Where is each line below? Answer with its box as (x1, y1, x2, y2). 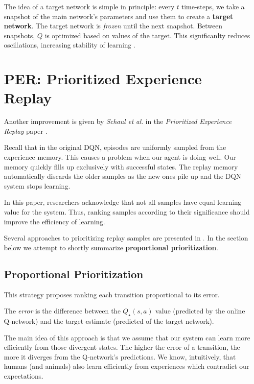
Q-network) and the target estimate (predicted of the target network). (4, 316, 214, 326)
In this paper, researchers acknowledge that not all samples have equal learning (4, 197, 242, 207)
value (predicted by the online (155, 306, 245, 316)
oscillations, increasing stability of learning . (4, 40, 136, 50)
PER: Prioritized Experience (4, 69, 202, 89)
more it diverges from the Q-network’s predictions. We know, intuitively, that (4, 351, 236, 361)
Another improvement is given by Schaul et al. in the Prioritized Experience (4, 116, 232, 126)
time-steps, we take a (181, 1, 245, 11)
